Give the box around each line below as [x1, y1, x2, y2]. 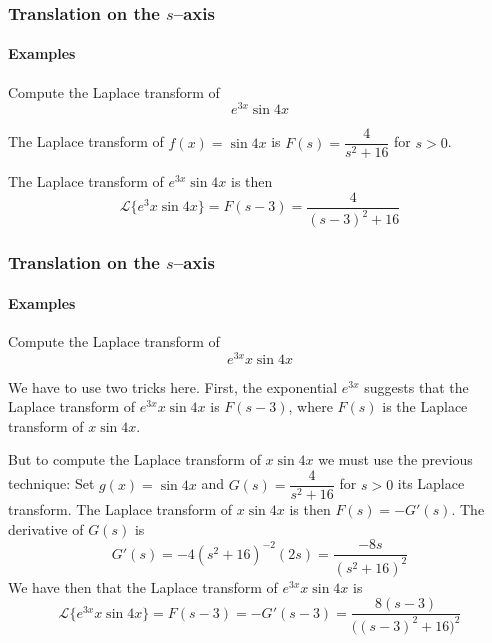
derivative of [8, 518, 84, 539]
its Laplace [397, 473, 465, 494]
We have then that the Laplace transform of [8, 576, 278, 597]
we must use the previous [318, 449, 473, 470]
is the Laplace [382, 396, 468, 417]
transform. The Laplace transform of [8, 499, 233, 520]
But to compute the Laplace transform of [8, 449, 261, 470]
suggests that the [364, 376, 469, 397]
